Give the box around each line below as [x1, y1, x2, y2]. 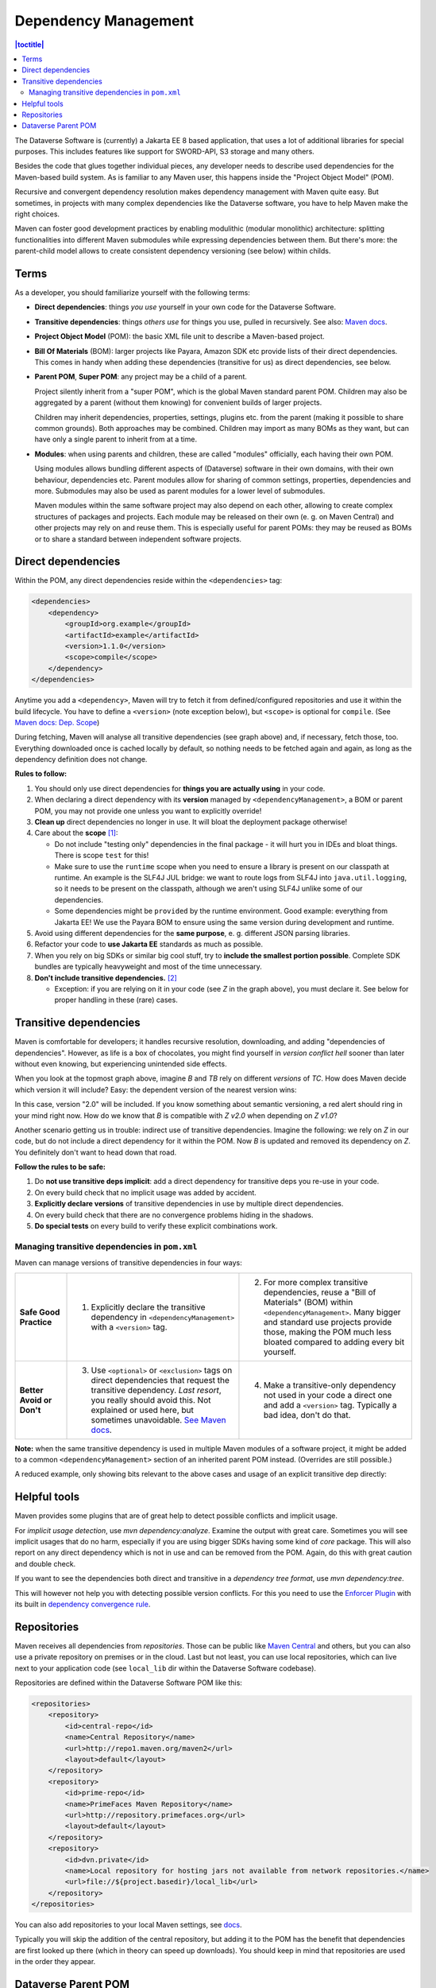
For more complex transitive [263, 1276, 368, 1287]
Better [19, 1384, 44, 1396]
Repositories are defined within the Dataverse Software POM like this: [14, 1678, 242, 1687]
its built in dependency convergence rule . [14, 1599, 151, 1609]
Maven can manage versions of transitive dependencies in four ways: [14, 1258, 242, 1268]
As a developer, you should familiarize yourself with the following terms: [14, 288, 250, 297]
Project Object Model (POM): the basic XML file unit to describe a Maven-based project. [34, 332, 325, 341]
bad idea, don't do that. [263, 1409, 351, 1420]
